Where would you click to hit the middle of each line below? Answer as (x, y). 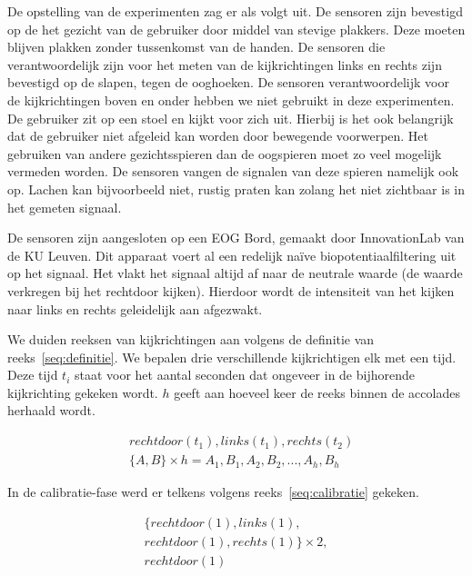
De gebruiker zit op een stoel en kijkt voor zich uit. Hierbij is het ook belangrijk (231, 118)
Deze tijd (33, 375)
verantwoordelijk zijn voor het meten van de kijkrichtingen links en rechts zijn (225, 64)
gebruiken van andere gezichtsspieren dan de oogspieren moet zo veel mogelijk (225, 153)
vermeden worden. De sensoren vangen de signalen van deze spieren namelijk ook (233, 171)
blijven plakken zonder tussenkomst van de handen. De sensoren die (196, 47)
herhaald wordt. (51, 410)
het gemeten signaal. (65, 207)
